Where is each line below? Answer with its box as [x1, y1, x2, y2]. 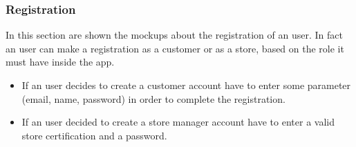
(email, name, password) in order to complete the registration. [21, 91, 285, 106]
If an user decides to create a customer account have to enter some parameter [21, 78, 351, 92]
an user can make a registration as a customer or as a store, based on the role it [6, 41, 344, 55]
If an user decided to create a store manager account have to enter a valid [21, 115, 335, 129]
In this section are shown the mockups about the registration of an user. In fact [6, 28, 343, 42]
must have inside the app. [6, 55, 115, 69]
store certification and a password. [21, 128, 167, 142]
